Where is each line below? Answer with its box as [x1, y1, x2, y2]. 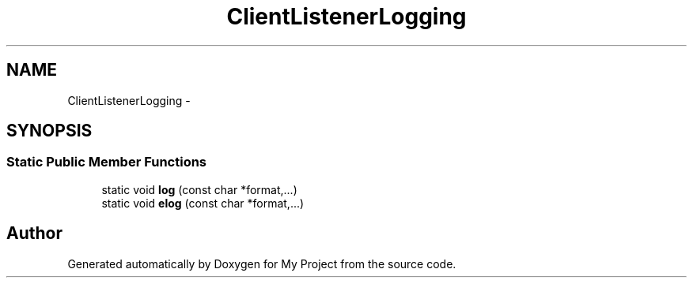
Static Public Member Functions [6, 154, 207, 170]
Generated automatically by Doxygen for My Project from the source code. [67, 256, 456, 271]
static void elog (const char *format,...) [101, 196, 305, 210]
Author [6, 223, 62, 244]
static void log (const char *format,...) [101, 182, 297, 196]
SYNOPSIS [6, 121, 93, 141]
